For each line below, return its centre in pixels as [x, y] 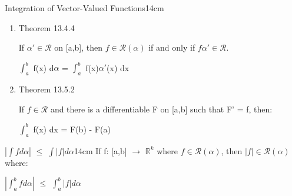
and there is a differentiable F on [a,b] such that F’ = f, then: [161, 109]
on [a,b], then [79, 47]
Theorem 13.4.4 [47, 27]
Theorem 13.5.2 [47, 89]
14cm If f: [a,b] [100, 150]
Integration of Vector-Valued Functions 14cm [84, 8]
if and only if [172, 47]
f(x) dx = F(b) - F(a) [72, 129]
